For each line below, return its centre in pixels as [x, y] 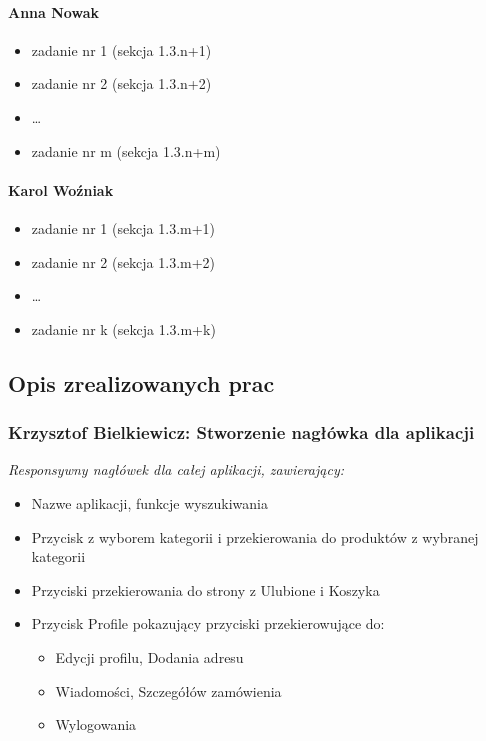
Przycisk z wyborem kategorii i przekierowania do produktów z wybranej [255, 536]
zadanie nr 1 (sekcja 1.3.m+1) [123, 227]
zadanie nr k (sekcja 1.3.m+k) [123, 328]
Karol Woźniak [61, 189]
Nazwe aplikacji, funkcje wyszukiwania [149, 502]
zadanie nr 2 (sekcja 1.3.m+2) [123, 261]
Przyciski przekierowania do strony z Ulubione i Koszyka [205, 589]
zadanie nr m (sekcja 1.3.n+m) [126, 150]
